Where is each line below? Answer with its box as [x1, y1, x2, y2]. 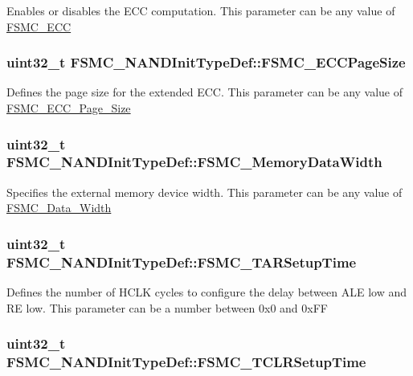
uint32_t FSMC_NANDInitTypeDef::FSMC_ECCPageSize [6, 52, 406, 72]
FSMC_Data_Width [6, 199, 112, 216]
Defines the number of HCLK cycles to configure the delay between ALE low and [6, 284, 407, 300]
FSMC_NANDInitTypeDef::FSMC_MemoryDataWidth [6, 152, 382, 172]
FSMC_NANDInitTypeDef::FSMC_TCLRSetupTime [6, 352, 366, 372]
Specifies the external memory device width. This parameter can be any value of [6, 183, 403, 200]
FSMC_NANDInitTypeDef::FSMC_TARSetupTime [6, 251, 357, 272]
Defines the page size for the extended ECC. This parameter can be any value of [6, 84, 403, 100]
